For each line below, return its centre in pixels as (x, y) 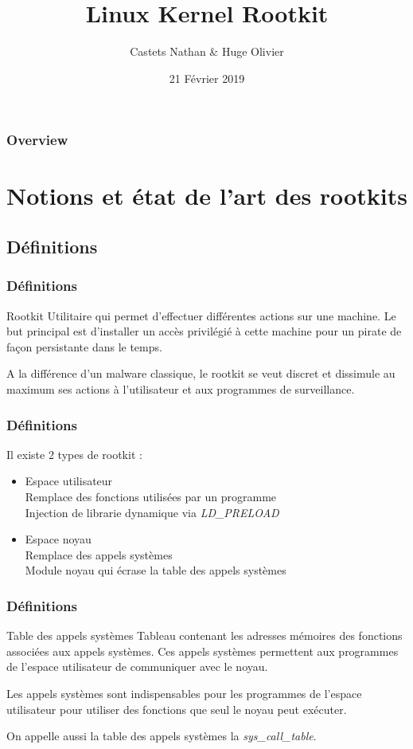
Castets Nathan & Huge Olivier (207, 51)
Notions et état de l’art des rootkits (207, 196)
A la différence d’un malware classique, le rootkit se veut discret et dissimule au (201, 373)
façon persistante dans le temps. (84, 346)
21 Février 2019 (207, 78)
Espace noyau (58, 539)
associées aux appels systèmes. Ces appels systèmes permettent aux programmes (203, 651)
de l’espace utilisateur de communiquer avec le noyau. (137, 667)
